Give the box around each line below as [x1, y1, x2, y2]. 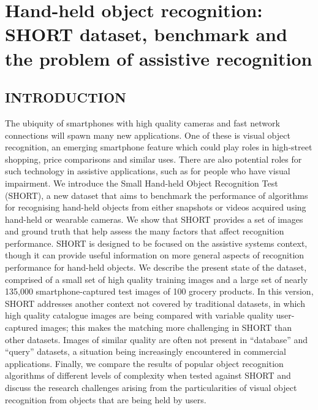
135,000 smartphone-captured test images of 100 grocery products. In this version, [5, 285, 314, 298]
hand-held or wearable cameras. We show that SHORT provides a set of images [5, 212, 303, 225]
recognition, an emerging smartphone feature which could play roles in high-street [5, 141, 312, 153]
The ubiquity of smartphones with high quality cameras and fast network [5, 116, 280, 129]
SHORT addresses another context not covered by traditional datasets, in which [5, 296, 305, 309]
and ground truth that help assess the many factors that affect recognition [5, 225, 284, 238]
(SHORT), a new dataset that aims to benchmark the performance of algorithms [5, 188, 308, 201]
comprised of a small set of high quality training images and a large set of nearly [5, 273, 308, 285]
